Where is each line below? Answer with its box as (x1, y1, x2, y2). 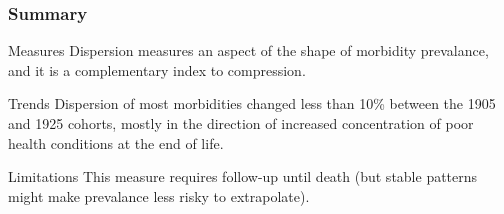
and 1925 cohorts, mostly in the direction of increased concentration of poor (8, 113, 474, 133)
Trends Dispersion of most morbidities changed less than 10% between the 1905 (8, 93, 496, 114)
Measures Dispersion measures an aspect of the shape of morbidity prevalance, (8, 40, 489, 61)
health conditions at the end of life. (8, 132, 224, 153)
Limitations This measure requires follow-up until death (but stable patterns (8, 166, 478, 187)
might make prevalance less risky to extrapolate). (8, 185, 310, 206)
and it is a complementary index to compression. (8, 59, 306, 80)
